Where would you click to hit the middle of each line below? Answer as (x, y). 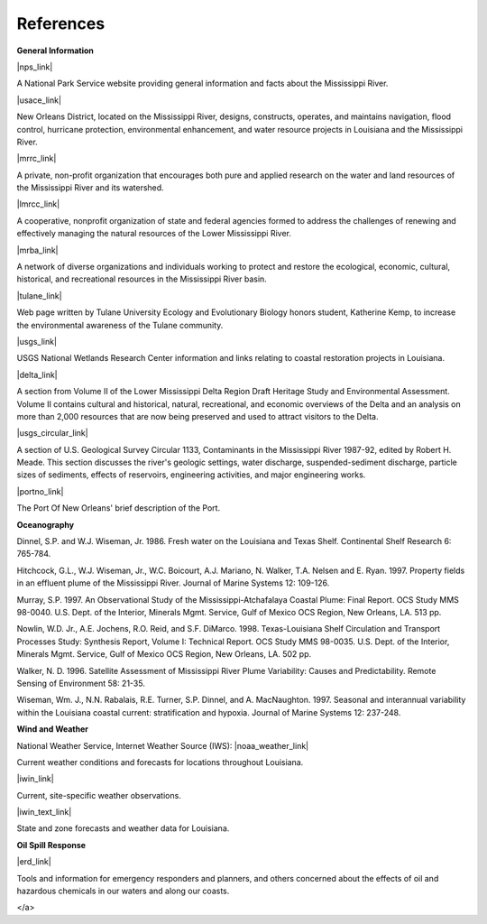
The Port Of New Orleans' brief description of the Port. (119, 508)
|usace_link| (39, 100)
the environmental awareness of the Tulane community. (120, 325)
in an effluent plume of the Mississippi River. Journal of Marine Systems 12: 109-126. (173, 583)
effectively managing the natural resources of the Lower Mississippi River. (154, 234)
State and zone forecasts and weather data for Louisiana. (123, 828)
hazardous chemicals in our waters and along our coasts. (123, 891)
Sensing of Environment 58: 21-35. (81, 683)
